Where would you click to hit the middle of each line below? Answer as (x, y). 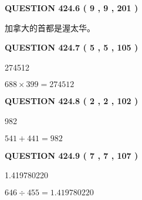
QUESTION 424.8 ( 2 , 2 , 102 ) (72, 101)
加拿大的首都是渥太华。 (50, 27)
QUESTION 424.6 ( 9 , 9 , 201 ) (72, 8)
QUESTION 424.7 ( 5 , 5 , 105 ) (72, 47)
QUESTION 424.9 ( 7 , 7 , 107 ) (72, 155)
